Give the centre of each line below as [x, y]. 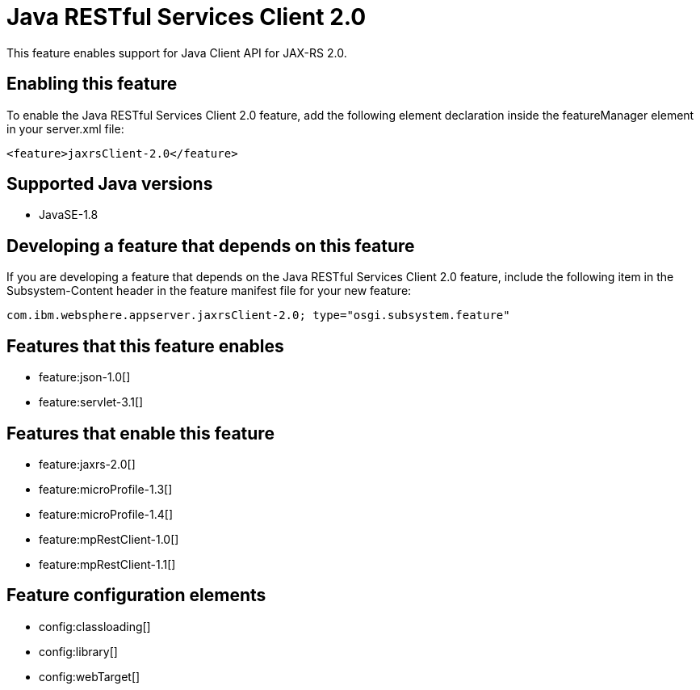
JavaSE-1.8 [69, 215]
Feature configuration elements [136, 595]
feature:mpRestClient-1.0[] [109, 539]
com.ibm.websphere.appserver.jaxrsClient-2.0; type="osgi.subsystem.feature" [258, 316]
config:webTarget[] [90, 676]
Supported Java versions [110, 184]
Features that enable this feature [140, 433]
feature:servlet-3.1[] [91, 402]
